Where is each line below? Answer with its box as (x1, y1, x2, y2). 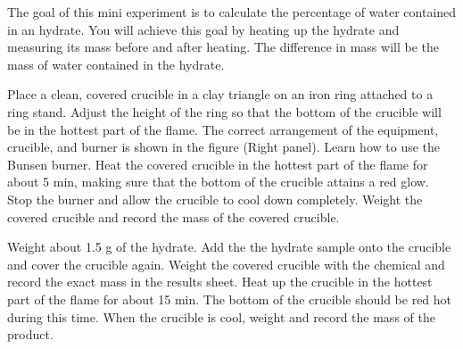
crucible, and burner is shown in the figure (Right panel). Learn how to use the (7, 137, 441, 156)
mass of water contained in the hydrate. (7, 54, 225, 73)
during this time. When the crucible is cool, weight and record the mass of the (7, 307, 435, 326)
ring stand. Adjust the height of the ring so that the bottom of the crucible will (7, 102, 442, 120)
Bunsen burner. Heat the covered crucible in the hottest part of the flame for (7, 154, 428, 173)
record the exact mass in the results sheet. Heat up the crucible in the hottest (7, 272, 433, 291)
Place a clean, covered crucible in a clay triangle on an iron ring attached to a (7, 85, 434, 104)
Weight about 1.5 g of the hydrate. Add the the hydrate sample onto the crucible (7, 237, 451, 256)
